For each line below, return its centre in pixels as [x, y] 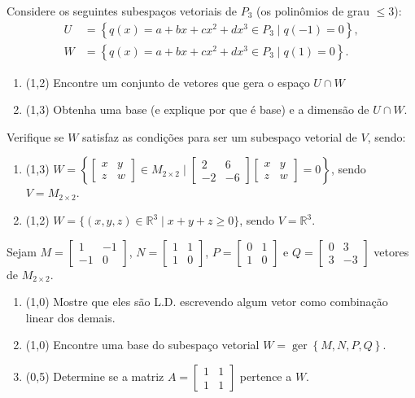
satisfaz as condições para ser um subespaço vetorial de [220, 136]
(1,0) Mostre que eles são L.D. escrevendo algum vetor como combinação [207, 302]
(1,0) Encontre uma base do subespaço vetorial [142, 345]
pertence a [266, 376]
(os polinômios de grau [313, 11]
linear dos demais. [70, 317]
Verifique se [35, 136]
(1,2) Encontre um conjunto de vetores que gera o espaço [168, 82]
